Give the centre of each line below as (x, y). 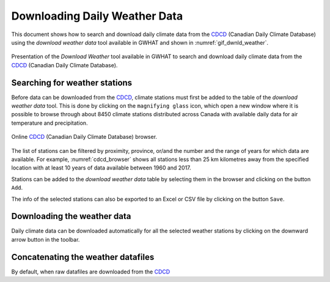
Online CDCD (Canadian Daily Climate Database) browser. (84, 137)
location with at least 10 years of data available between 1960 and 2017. (101, 168)
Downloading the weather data (71, 216)
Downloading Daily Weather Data (97, 16)
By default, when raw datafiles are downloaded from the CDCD (91, 272)
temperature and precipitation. (50, 123)
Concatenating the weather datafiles (83, 257)
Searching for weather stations (72, 83)
